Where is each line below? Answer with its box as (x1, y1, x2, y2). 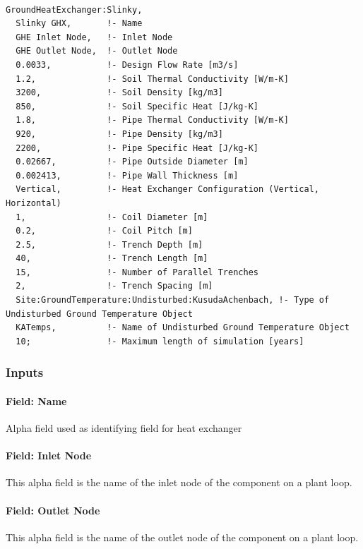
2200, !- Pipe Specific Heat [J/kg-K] (16, 143, 258, 153)
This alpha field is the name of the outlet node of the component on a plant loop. (6, 529, 359, 544)
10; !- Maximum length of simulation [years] (16, 336, 304, 346)
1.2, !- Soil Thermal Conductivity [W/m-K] (16, 73, 289, 84)
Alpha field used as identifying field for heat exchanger (6, 421, 242, 435)
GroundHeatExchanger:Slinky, (6, 4, 143, 15)
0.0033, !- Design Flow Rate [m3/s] (16, 59, 239, 70)
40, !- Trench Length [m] (16, 253, 208, 264)
